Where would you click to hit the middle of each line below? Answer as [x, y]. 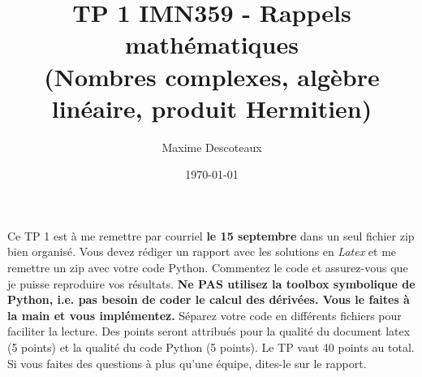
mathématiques [212, 44]
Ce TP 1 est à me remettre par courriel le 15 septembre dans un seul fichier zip [211, 235]
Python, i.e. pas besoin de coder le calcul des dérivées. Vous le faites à [209, 299]
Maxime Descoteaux [212, 147]
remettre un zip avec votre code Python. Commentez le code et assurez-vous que [208, 268]
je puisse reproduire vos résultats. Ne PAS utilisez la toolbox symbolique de [211, 283]
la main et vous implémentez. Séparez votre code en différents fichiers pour [205, 315]
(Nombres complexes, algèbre [212, 76]
